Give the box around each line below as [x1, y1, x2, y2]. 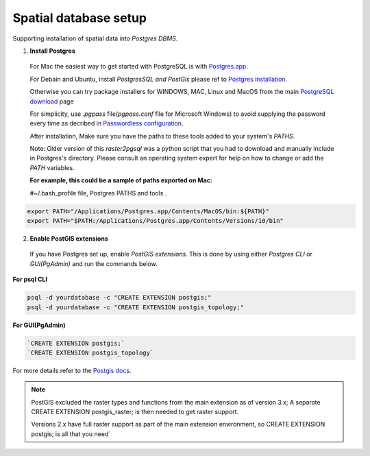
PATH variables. [29, 163, 75, 171]
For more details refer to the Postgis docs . [12, 366, 132, 374]
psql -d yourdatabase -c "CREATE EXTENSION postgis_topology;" [27, 303, 245, 311]
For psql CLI [12, 275, 48, 284]
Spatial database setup [12, 10, 147, 25]
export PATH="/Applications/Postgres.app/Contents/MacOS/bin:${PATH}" [27, 207, 270, 215]
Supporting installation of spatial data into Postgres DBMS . [12, 34, 178, 43]
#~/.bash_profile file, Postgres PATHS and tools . [29, 189, 167, 197]
